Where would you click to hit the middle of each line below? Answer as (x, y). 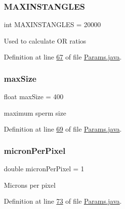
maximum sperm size (35, 112)
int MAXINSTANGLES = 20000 (52, 24)
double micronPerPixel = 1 (44, 169)
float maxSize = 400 (34, 97)
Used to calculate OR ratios (45, 40)
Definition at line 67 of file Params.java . (63, 57)
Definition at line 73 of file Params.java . (63, 201)
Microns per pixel (30, 185)
